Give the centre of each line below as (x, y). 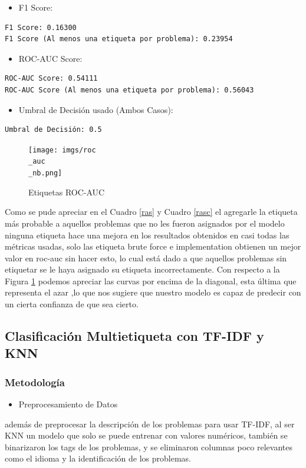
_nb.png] (45, 173)
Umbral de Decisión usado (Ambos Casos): (96, 109)
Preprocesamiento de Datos (68, 404)
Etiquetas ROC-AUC (67, 192)
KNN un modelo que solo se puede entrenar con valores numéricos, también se (146, 435)
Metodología (35, 382)
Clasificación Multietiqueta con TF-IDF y (134, 336)
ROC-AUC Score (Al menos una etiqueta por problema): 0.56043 (129, 90)
